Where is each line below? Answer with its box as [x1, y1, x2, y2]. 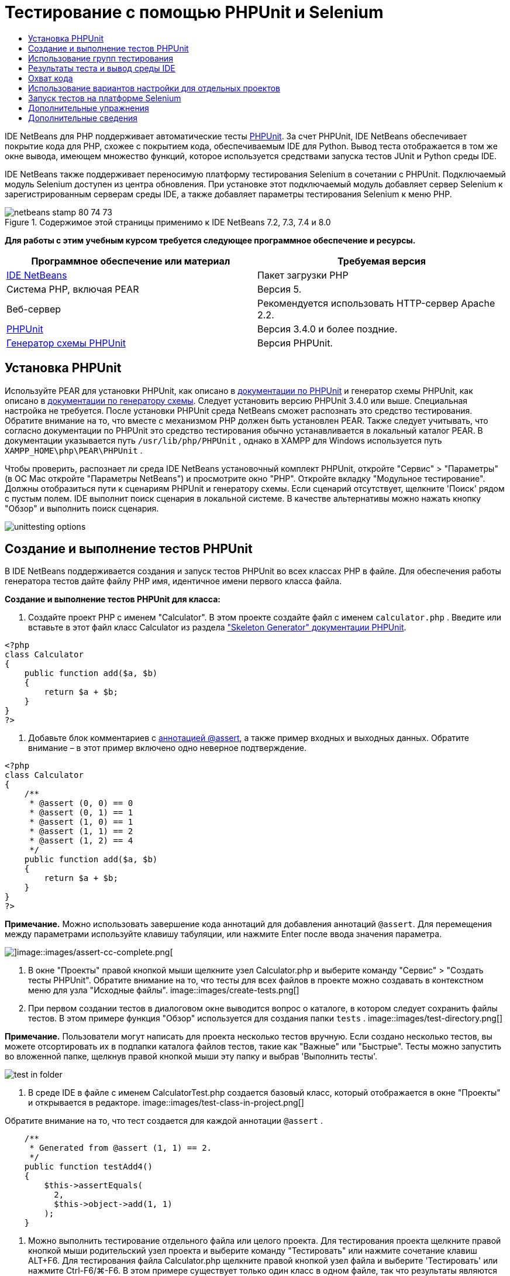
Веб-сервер [6, 303, 61, 315]
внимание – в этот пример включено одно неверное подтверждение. [28, 743, 307, 753]
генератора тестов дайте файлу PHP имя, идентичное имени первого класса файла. [5, 576, 342, 586]
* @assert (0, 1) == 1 [29, 808, 133, 818]
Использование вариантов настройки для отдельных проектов [28, 83, 281, 93]
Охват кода [28, 73, 73, 83]
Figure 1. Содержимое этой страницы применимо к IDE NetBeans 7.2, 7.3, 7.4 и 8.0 [5, 217, 331, 227]
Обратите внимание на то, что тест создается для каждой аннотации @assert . [5, 1116, 323, 1126]
